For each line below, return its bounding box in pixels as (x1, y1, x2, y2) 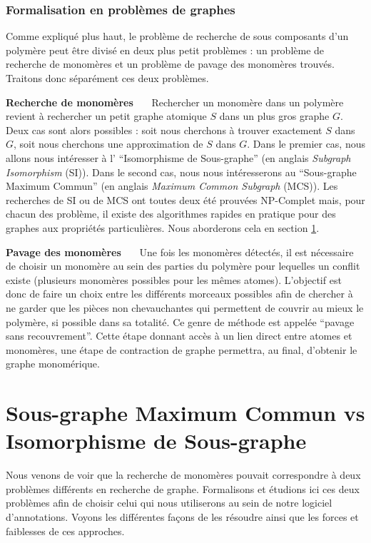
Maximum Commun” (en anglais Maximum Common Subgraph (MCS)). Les (6, 178, 338, 193)
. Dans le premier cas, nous (247, 136, 366, 151)
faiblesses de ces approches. (6, 523, 125, 538)
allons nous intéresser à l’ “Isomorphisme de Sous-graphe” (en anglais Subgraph (6, 150, 351, 165)
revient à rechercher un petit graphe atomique (6, 108, 207, 123)
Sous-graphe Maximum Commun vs (6, 398, 365, 427)
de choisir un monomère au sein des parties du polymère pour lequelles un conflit (6, 258, 360, 273)
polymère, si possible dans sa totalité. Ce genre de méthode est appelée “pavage (6, 314, 355, 329)
